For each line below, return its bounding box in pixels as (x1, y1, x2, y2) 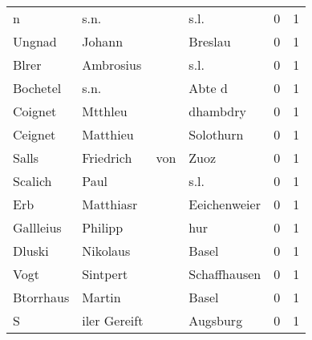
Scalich (13, 172, 52, 190)
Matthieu (82, 125, 134, 144)
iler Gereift (82, 311, 144, 330)
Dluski (13, 241, 49, 260)
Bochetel (13, 79, 62, 97)
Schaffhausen (188, 265, 261, 283)
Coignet (13, 102, 57, 120)
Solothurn (188, 125, 244, 144)
